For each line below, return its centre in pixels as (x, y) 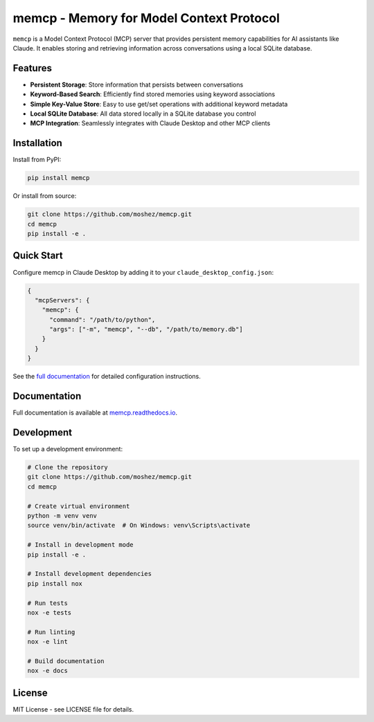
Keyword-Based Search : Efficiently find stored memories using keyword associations (153, 94)
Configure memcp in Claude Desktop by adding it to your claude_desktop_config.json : (143, 272)
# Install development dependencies (90, 574)
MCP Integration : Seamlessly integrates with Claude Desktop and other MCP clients (150, 123)
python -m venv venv (62, 516)
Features (32, 68)
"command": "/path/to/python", (103, 319)
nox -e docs (48, 671)
